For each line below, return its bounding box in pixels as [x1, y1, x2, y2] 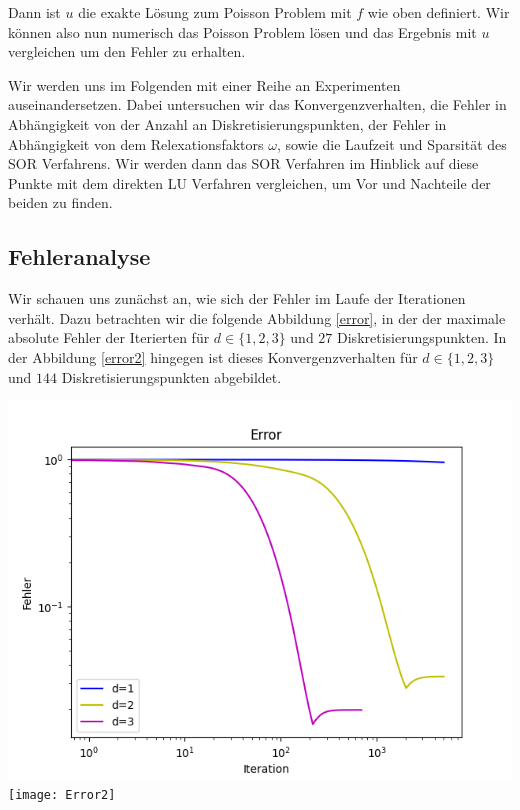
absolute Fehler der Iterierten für [8, 327, 210, 348]
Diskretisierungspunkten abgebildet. [61, 366, 282, 387]
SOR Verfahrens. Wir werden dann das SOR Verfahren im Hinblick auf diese [8, 153, 479, 174]
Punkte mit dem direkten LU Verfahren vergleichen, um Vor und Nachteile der [8, 172, 491, 193]
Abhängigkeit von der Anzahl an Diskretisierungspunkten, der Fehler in [8, 113, 447, 134]
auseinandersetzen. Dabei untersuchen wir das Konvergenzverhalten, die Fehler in [8, 94, 507, 115]
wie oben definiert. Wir [367, 2, 510, 22]
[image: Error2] [8, 787, 116, 802]
